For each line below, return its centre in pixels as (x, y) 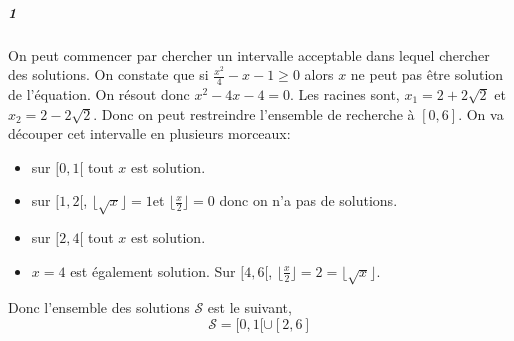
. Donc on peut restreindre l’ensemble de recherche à (254, 113)
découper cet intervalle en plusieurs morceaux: (149, 133)
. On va (481, 113)
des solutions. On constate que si (108, 74)
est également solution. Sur (153, 270)
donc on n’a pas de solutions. (308, 200)
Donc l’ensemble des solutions (99, 307)
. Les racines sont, (345, 93)
